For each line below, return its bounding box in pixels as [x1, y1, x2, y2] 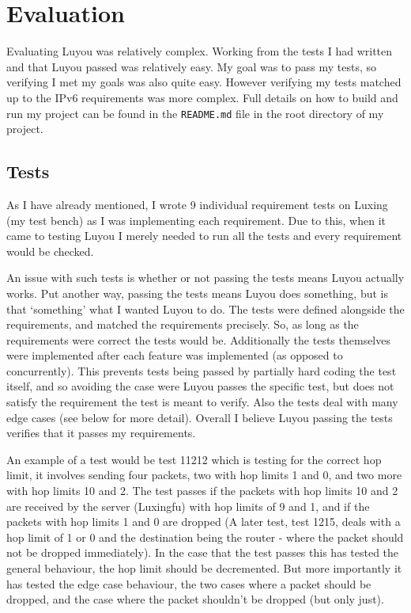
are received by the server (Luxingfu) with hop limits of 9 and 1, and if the [6, 497, 370, 514]
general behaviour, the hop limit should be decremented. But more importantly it [6, 560, 402, 577]
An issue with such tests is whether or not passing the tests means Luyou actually [6, 269, 405, 286]
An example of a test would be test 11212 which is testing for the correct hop [6, 451, 382, 467]
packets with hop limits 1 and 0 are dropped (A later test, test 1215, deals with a [6, 513, 401, 530]
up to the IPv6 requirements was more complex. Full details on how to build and [6, 89, 398, 105]
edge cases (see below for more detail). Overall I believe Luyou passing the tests [6, 409, 393, 425]
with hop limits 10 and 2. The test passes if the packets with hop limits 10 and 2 [6, 482, 398, 499]
